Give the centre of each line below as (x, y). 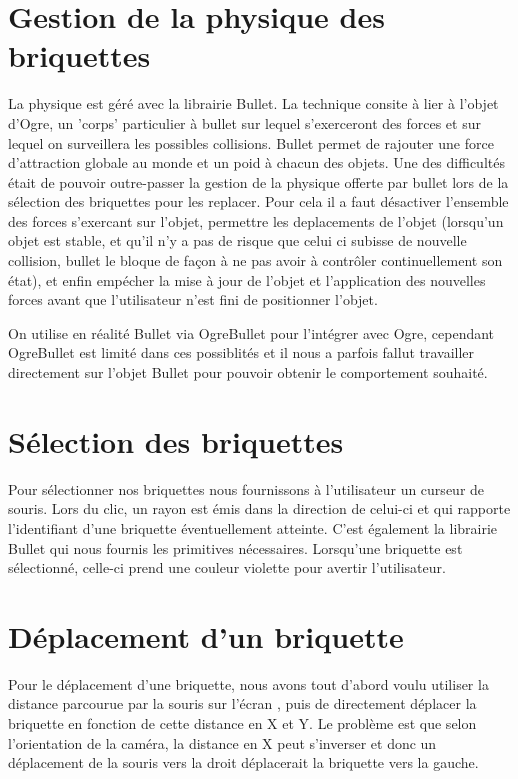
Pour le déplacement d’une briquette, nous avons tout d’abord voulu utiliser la (248, 683)
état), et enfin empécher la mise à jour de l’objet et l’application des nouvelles (247, 279)
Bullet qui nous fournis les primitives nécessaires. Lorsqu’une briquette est (235, 547)
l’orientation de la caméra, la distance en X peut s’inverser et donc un (222, 742)
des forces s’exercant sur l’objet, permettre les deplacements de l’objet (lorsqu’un (256, 220)
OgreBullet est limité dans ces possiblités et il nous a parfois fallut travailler (241, 352)
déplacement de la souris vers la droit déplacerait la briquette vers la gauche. (243, 762)
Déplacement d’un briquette (206, 635)
